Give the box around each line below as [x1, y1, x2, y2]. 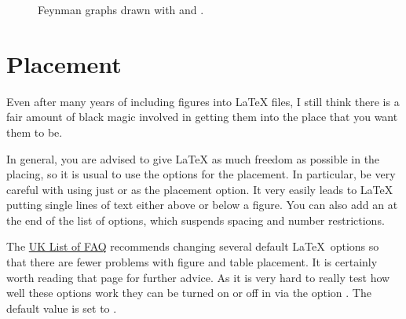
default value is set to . [6, 299, 117, 316]
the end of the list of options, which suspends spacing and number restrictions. [6, 211, 385, 228]
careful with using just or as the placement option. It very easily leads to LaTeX [6, 181, 393, 197]
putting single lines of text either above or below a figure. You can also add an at [6, 196, 398, 213]
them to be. [6, 123, 63, 140]
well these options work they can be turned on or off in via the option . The [6, 284, 371, 301]
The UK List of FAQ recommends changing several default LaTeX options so [6, 238, 379, 255]
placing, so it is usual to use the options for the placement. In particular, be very [6, 166, 396, 182]
